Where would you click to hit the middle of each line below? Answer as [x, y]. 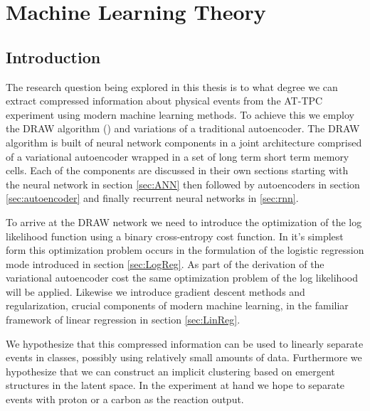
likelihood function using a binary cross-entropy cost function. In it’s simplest [175, 236]
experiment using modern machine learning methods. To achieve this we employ [180, 114]
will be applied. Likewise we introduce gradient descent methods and [155, 291]
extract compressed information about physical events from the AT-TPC [164, 101]
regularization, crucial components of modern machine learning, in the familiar [177, 305]
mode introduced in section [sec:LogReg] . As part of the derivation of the [165, 263]
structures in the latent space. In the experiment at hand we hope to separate [175, 385]
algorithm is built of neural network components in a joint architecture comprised [184, 142]
